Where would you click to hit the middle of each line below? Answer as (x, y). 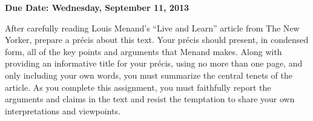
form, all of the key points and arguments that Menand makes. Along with (143, 51)
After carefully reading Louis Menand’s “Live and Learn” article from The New (152, 28)
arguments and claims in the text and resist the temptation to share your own (150, 99)
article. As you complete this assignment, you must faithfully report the (138, 87)
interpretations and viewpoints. (63, 110)
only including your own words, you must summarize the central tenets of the (149, 75)
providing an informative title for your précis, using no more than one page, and (154, 63)
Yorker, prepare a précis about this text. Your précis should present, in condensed (157, 40)
